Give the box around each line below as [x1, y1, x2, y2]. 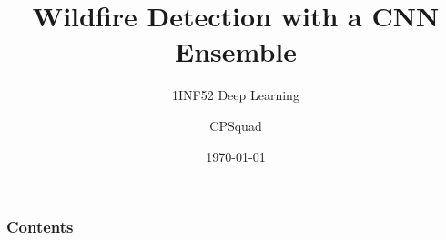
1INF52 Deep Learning [172, 85, 299, 105]
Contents [6, 215, 74, 238]
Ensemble [174, 33, 298, 70]
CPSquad [209, 115, 262, 135]
